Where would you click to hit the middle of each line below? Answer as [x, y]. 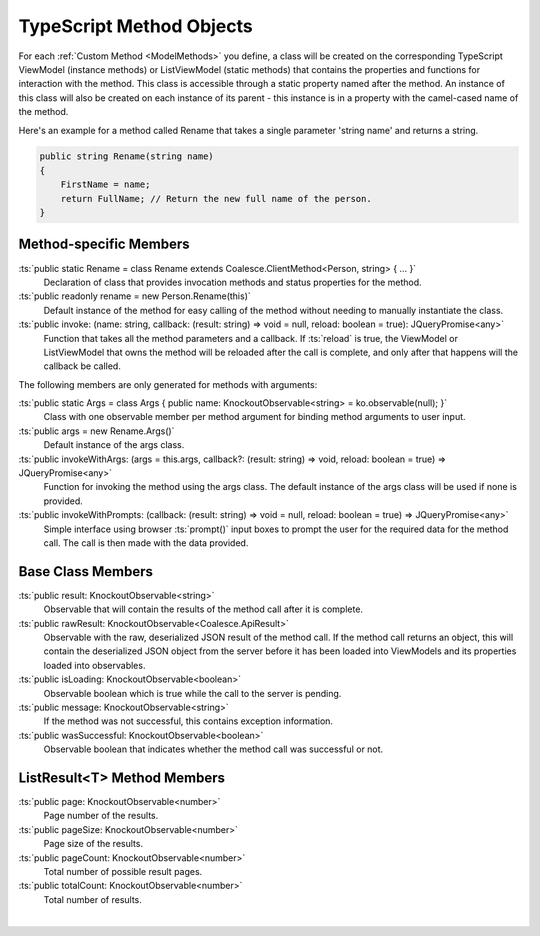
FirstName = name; [105, 184]
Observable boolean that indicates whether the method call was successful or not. [213, 749]
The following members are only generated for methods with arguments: [168, 384]
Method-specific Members [104, 244]
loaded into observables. [94, 665]
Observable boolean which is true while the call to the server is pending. [192, 693]
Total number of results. [92, 899]
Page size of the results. [93, 844]
